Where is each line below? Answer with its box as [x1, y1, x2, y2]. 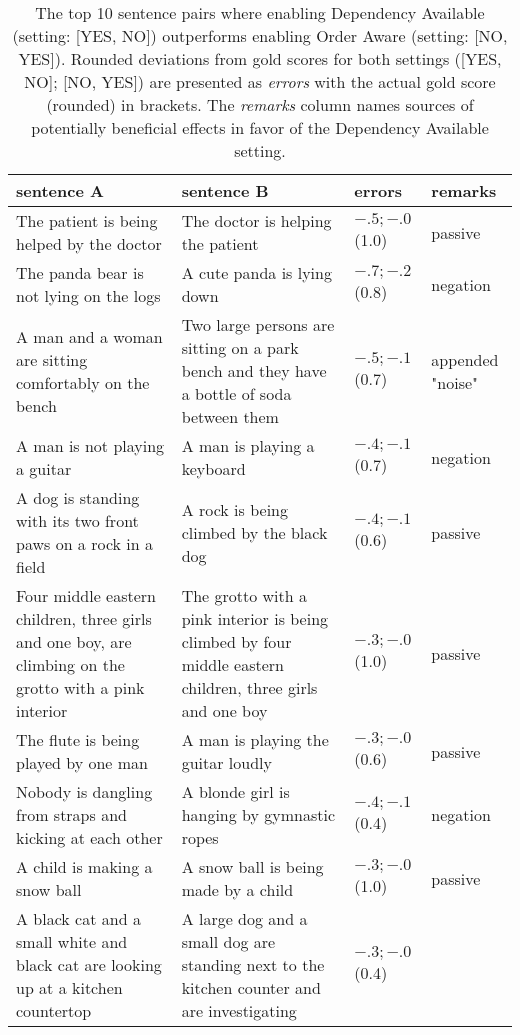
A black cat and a [16, 907, 141, 930]
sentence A [16, 179, 104, 202]
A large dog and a [181, 907, 308, 930]
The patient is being [16, 209, 158, 232]
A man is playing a [181, 434, 315, 457]
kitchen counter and [181, 976, 321, 999]
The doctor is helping [181, 209, 332, 232]
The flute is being [16, 728, 140, 751]
